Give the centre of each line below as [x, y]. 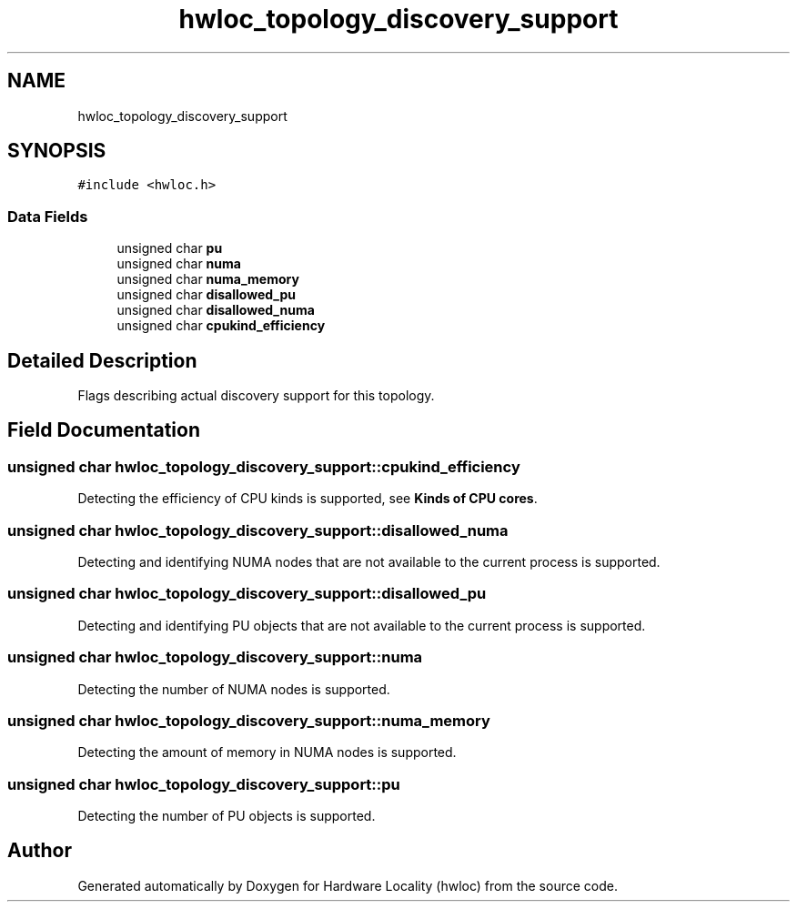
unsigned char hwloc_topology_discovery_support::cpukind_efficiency [264, 466]
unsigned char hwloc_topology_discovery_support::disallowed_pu [247, 594]
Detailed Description [102, 360]
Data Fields [48, 216]
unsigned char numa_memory [208, 279]
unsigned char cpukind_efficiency [221, 326]
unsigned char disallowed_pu [206, 295]
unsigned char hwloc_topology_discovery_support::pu [204, 784]
